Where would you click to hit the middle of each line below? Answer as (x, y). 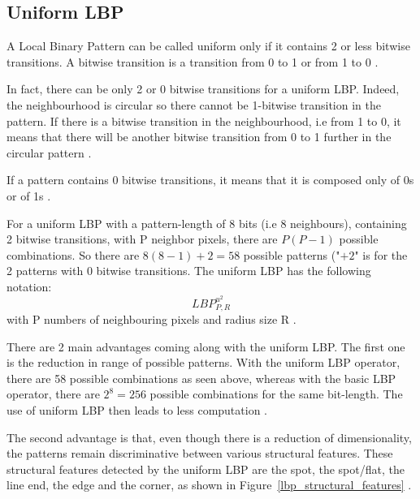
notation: (29, 286)
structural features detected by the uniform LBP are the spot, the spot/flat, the (206, 469)
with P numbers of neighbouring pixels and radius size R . (152, 319)
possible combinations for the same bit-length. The (276, 394)
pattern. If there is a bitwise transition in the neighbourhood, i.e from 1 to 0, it (204, 120)
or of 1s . (29, 195)
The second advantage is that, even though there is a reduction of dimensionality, (209, 437)
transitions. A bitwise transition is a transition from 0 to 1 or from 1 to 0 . (193, 61)
